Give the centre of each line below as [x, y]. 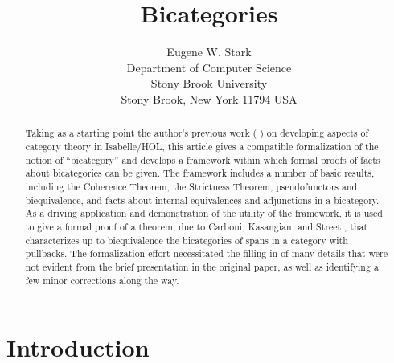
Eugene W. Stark [209, 52]
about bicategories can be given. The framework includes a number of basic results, [200, 173]
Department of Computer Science [209, 67]
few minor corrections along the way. [102, 280]
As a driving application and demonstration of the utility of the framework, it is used [204, 213]
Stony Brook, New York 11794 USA [209, 98]
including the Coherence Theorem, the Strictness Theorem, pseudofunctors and [191, 186]
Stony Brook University [209, 83]
